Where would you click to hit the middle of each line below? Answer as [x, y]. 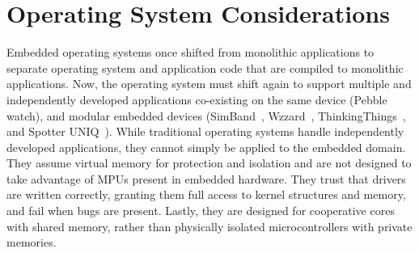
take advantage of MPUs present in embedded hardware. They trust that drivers [206, 178]
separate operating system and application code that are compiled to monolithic [205, 67]
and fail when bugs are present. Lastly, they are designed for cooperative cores [201, 211]
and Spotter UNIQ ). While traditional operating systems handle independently [205, 131]
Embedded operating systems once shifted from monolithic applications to [190, 52]
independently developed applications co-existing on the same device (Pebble [197, 99]
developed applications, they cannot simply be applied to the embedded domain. [206, 147]
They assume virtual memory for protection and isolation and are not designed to [209, 163]
